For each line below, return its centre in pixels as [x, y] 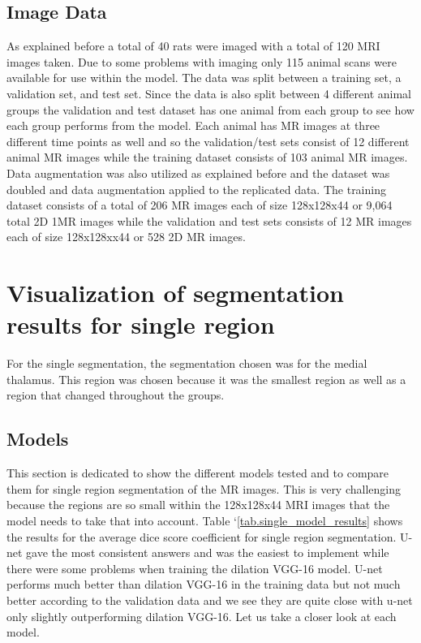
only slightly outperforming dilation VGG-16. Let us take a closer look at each [202, 616]
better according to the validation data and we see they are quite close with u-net [210, 600]
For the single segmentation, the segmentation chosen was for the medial [187, 363]
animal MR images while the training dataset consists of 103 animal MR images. [207, 157]
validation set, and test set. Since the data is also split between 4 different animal [209, 93]
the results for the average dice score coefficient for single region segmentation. [202, 536]
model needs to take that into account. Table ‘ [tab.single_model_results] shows [205, 520]
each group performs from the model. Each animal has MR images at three [193, 125]
